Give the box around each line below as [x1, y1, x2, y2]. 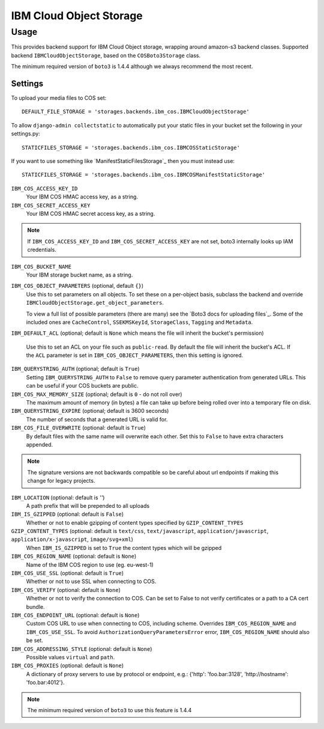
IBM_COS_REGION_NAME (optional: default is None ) [11, 553, 137, 560]
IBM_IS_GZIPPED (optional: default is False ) [11, 511, 124, 518]
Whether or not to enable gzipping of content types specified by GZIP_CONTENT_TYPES [26, 519, 244, 526]
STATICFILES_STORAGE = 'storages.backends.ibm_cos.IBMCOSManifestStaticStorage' [22, 171, 266, 178]
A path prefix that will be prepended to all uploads [26, 502, 150, 509]
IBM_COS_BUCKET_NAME [11, 263, 72, 270]
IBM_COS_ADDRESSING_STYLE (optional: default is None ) [11, 645, 152, 652]
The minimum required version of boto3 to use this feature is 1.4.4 [27, 706, 192, 713]
